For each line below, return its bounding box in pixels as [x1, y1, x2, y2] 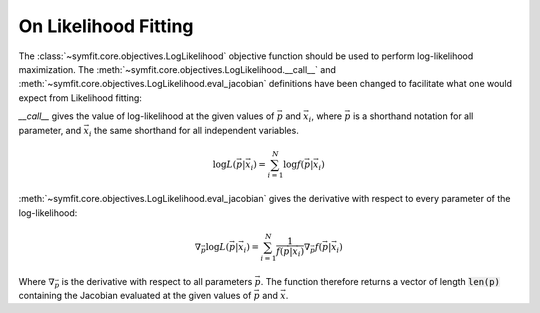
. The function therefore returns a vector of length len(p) [260, 275, 500, 287]
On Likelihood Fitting [18, 15, 194, 37]
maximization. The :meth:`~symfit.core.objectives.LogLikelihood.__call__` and [18, 63, 337, 75]
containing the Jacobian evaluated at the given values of [18, 290, 252, 302]
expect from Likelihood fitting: [18, 91, 142, 104]
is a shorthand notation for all [352, 110, 474, 122]
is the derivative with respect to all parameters [61, 275, 253, 287]
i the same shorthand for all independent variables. [88, 124, 299, 139]
